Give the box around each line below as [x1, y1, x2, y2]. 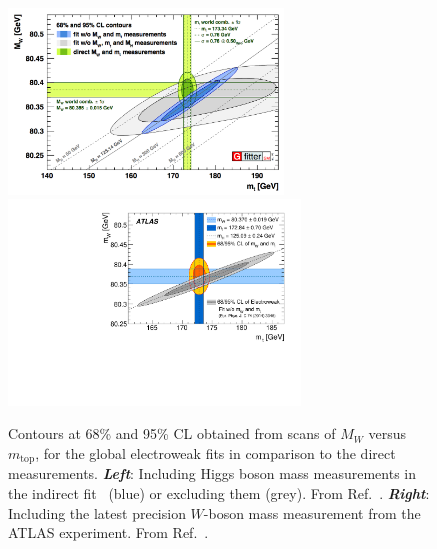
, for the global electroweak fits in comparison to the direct [35, 443, 396, 464]
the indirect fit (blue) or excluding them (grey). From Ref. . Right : [8, 483, 430, 504]
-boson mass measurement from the [203, 502, 421, 523]
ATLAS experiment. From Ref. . [8, 522, 209, 543]
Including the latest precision [8, 502, 186, 523]
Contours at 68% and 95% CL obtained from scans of [8, 423, 336, 444]
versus [368, 423, 407, 444]
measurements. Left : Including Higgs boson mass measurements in [8, 463, 416, 484]
